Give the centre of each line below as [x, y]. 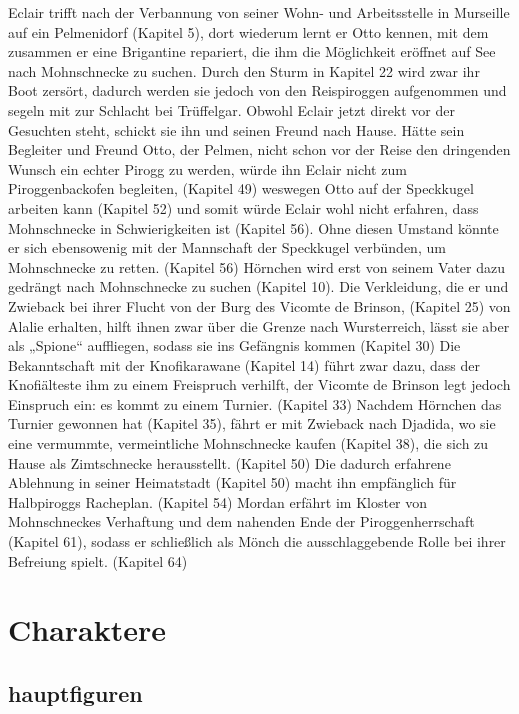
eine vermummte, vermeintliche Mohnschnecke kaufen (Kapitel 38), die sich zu [248, 443]
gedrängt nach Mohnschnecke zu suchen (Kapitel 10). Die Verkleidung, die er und [258, 286]
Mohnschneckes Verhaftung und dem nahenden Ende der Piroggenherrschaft [241, 521]
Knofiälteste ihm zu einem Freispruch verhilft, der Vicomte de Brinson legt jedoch [259, 384]
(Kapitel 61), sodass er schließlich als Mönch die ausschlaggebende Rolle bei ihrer [257, 541]
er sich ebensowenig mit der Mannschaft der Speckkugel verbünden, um [227, 247]
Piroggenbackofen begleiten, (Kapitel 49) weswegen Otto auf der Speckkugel [241, 188]
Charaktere [87, 629]
